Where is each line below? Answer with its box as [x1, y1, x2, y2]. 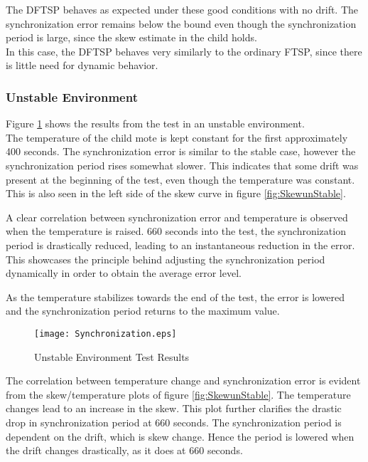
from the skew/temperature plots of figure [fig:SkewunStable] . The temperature [6, 387, 351, 401]
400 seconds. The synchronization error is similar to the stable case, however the [6, 144, 356, 159]
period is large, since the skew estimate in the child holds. [6, 30, 257, 45]
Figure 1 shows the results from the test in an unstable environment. [6, 116, 305, 131]
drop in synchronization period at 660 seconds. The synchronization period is [6, 414, 342, 429]
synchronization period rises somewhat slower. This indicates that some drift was [6, 157, 359, 172]
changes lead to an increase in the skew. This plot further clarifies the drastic [6, 401, 342, 416]
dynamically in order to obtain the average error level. [6, 266, 242, 280]
